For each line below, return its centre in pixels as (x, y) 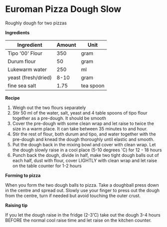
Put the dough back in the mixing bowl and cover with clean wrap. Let (84, 144)
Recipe (12, 98)
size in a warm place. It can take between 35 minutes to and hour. (80, 128)
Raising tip (16, 205)
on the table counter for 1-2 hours (47, 166)
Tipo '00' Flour (25, 53)
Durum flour (22, 61)
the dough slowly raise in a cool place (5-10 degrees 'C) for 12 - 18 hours (87, 150)
